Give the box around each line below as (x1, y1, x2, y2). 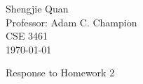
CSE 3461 (6, 28, 48, 43)
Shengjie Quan (6, 1, 69, 15)
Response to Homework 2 (6, 65, 115, 80)
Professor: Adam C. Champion (6, 15, 137, 29)
